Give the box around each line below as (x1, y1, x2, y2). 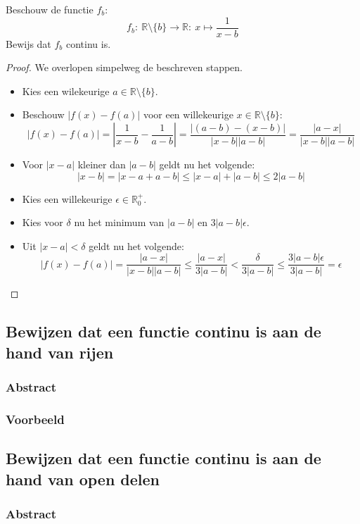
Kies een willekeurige (22, 191, 112, 206)
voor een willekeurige (143, 107, 233, 122)
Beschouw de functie (6, 2, 94, 16)
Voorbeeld (6, 411, 65, 428)
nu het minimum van (74, 215, 165, 230)
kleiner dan (77, 157, 126, 172)
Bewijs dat (6, 36, 51, 51)
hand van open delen (6, 468, 160, 489)
